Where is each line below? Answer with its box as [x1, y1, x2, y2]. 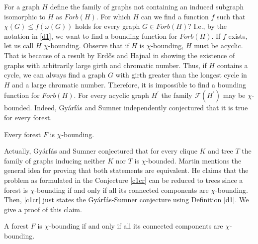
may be [223, 90, 246, 100]
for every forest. [4, 112, 52, 122]
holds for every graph [75, 21, 140, 31]
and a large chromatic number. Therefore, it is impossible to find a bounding [12, 79, 246, 89]
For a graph [4, 1, 40, 11]
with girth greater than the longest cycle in [115, 70, 247, 80]
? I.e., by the [188, 21, 227, 31]
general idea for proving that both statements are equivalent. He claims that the [4, 165, 249, 175]
